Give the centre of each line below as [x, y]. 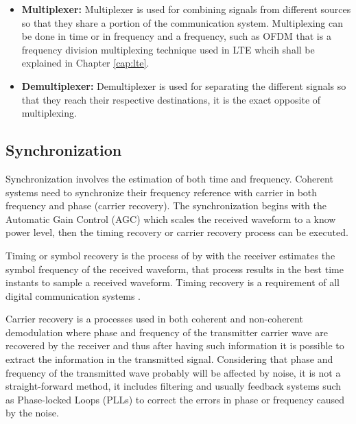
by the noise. [32, 413]
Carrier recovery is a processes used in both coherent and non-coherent [154, 319]
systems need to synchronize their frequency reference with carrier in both [162, 192]
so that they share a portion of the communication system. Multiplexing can [182, 22]
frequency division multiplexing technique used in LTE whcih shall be [168, 49]
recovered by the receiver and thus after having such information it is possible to [175, 345]
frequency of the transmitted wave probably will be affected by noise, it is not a [173, 372]
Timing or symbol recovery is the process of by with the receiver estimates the [170, 255]
